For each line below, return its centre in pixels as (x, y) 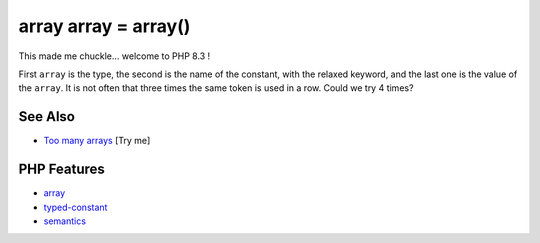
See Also (46, 116)
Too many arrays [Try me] (97, 141)
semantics (65, 221)
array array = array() (104, 26)
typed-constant (75, 207)
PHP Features (61, 169)
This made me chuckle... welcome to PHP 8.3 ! (114, 56)
